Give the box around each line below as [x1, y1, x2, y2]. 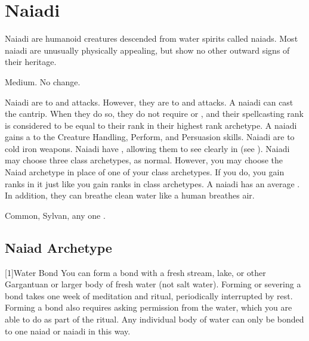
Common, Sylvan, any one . [5, 209, 106, 221]
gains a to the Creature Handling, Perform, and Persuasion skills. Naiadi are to [5, 131, 295, 143]
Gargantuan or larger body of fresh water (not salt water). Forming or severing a [5, 278, 301, 290]
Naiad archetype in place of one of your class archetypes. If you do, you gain [5, 166, 285, 178]
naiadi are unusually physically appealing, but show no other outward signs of [5, 44, 290, 56]
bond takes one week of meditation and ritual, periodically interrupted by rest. [5, 289, 293, 302]
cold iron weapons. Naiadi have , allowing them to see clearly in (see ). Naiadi [5, 142, 290, 154]
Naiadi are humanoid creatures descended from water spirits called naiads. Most [5, 32, 298, 45]
